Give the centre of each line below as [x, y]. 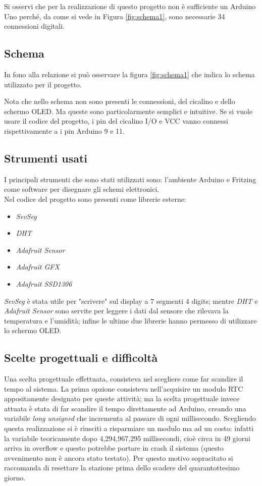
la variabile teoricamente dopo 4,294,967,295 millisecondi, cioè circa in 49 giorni [127, 438]
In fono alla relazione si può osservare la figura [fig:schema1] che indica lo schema [129, 74]
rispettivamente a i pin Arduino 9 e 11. [64, 130]
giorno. [15, 478]
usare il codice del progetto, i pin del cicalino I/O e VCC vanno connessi [116, 121]
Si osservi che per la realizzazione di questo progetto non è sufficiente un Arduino [130, 6]
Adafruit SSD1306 [44, 283]
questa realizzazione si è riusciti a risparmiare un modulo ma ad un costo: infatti [129, 428]
